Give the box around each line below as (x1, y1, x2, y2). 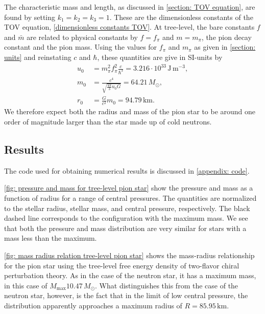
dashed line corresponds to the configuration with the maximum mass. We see (4, 213, 248, 223)
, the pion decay (201, 31, 252, 42)
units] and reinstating (4, 51, 71, 62)
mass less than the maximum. (4, 233, 97, 243)
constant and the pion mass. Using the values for (4, 41, 157, 52)
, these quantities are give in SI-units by (97, 51, 223, 62)
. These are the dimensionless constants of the (109, 11, 253, 22)
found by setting (4, 11, 56, 22)
